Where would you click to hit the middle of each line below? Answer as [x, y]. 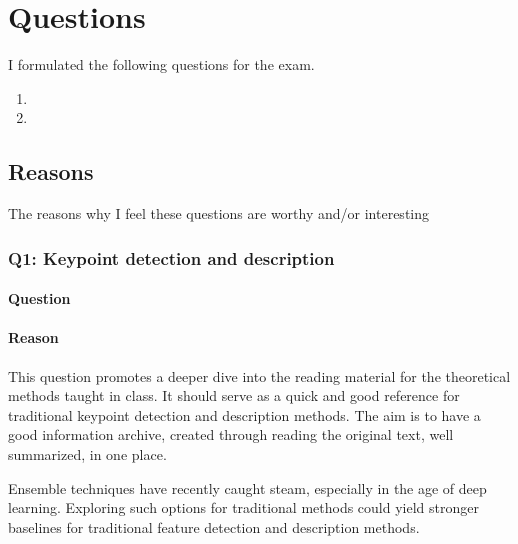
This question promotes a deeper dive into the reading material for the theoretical [259, 375]
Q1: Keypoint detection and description [171, 257]
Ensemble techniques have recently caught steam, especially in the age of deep [247, 487]
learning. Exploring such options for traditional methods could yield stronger [243, 507]
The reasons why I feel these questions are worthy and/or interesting [219, 213]
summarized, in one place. [87, 453]
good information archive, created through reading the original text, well [231, 434]
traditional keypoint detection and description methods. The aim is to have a [244, 414]
